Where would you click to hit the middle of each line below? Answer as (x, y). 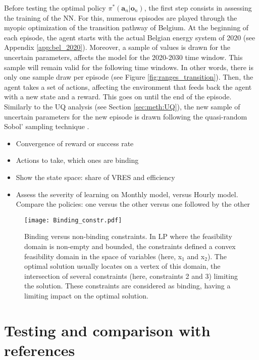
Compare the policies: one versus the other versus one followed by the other (133, 204)
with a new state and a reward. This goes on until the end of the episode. (118, 97)
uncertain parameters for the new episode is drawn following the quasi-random (126, 116)
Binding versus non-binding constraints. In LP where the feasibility (128, 236)
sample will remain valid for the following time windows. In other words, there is (129, 67)
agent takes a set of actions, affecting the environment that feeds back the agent (128, 86)
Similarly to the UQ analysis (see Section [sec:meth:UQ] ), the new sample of (122, 106)
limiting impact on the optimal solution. (86, 295)
